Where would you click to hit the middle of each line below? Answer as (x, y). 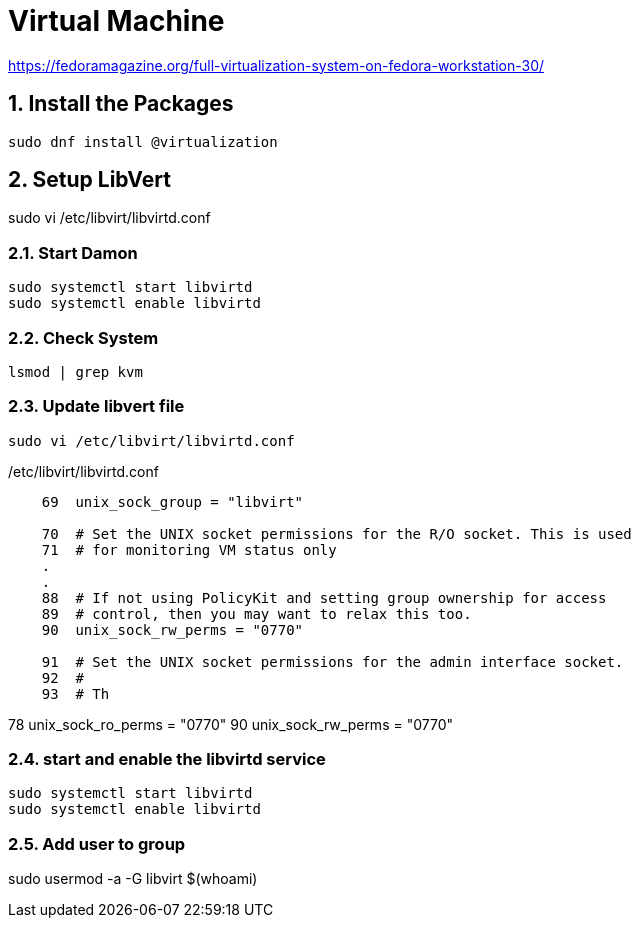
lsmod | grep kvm (75, 371)
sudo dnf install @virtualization (143, 141)
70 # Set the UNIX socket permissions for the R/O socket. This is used (336, 533)
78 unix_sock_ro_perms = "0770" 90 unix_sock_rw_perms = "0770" (230, 724)
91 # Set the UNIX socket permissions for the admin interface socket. (332, 661)
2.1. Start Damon (73, 252)
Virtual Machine (116, 21)
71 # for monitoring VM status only (189, 549)
